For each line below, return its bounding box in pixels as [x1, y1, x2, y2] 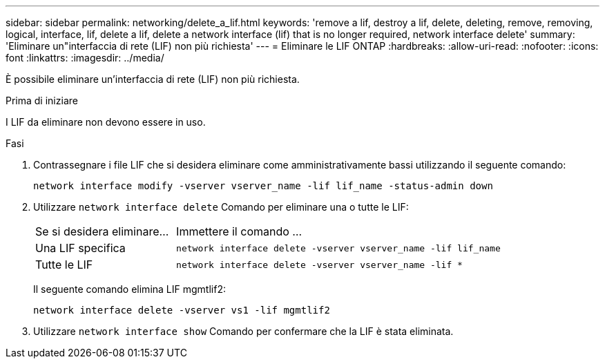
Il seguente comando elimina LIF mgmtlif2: [33, 283, 226, 295]
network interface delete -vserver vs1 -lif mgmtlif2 [33, 305, 330, 316]
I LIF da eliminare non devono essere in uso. [6, 116, 206, 128]
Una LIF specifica [35, 241, 126, 255]
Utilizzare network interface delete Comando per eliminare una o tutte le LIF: [33, 201, 409, 213]
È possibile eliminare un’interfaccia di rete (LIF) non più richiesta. [6, 73, 300, 85]
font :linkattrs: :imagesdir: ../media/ [6, 52, 164, 64]
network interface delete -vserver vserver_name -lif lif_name [176, 242, 501, 253]
